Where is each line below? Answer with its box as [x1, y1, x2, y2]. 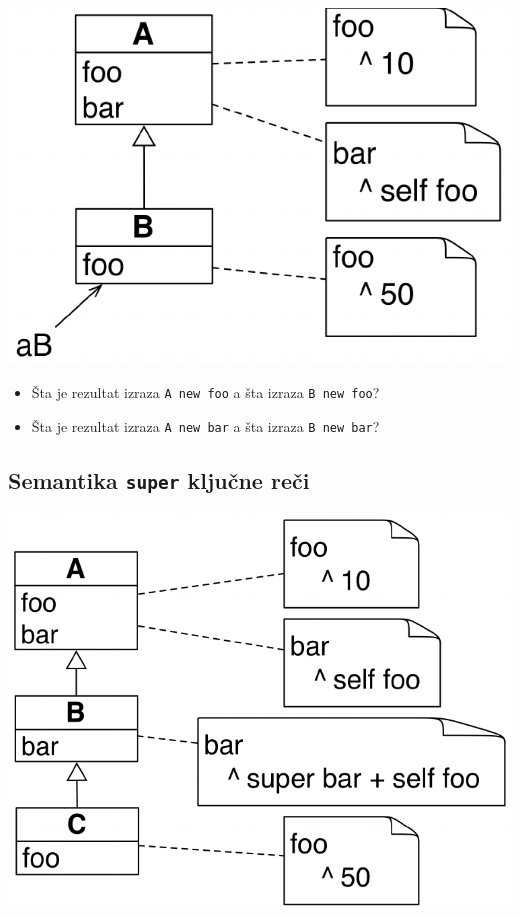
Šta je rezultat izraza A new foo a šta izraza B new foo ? [31, 382, 380, 403]
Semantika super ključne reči [8, 464, 310, 495]
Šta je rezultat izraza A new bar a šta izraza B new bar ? [31, 415, 380, 436]
